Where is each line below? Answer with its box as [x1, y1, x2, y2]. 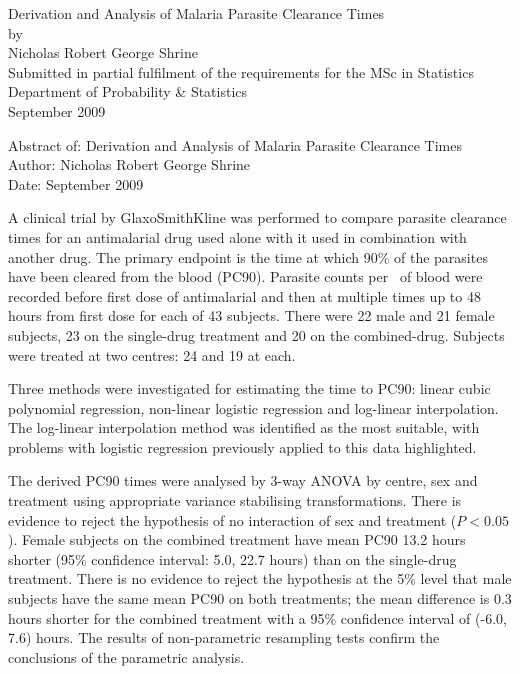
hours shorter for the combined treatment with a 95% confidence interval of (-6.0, [8, 607, 507, 628]
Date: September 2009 [8, 173, 144, 194]
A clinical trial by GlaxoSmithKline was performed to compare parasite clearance [8, 207, 507, 228]
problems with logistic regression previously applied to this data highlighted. [8, 436, 477, 457]
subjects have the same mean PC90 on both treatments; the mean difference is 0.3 [8, 588, 512, 609]
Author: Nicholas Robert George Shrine [8, 154, 251, 175]
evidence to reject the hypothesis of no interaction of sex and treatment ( [8, 509, 457, 530]
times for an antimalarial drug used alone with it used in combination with [8, 226, 467, 247]
